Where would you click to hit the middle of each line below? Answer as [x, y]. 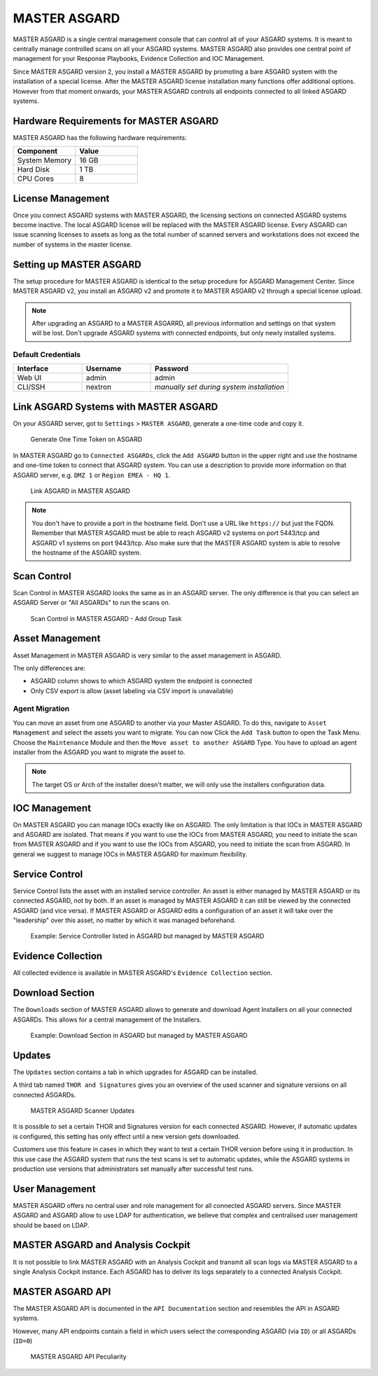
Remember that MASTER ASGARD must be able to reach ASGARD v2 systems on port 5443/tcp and [176, 533]
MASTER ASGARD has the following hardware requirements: [100, 137]
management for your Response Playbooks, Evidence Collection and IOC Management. [139, 59]
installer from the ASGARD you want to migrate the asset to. [99, 752]
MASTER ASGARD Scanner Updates [83, 1111]
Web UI [29, 378]
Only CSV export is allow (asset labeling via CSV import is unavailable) [132, 690]
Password [171, 369]
